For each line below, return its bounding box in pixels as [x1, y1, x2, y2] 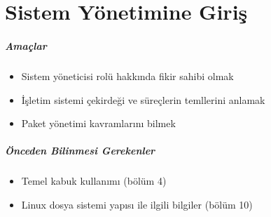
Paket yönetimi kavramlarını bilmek [21, 116, 176, 131]
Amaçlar [5, 38, 47, 53]
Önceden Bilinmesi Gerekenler [5, 143, 155, 158]
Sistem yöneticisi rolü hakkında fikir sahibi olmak [21, 68, 234, 83]
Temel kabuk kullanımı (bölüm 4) [21, 173, 167, 188]
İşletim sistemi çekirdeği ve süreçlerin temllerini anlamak [21, 92, 265, 107]
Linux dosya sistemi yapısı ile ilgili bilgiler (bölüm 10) [21, 197, 253, 211]
